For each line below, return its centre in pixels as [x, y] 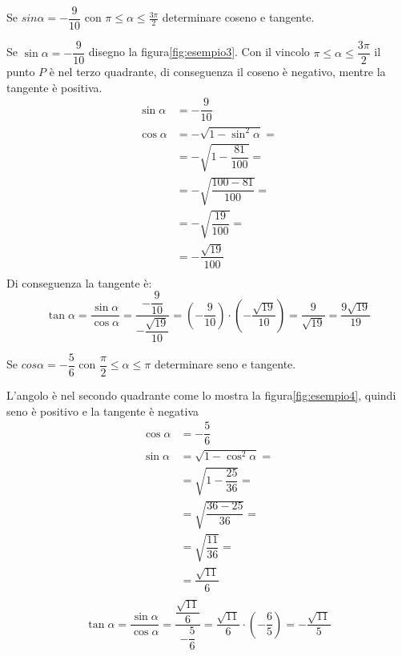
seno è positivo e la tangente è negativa [103, 411]
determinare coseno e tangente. [238, 17]
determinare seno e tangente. [225, 364]
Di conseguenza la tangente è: [79, 282]
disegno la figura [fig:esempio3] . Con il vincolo [199, 52]
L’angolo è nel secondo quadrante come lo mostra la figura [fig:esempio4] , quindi [201, 395]
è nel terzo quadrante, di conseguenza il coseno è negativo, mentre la [217, 72]
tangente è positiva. [54, 87]
